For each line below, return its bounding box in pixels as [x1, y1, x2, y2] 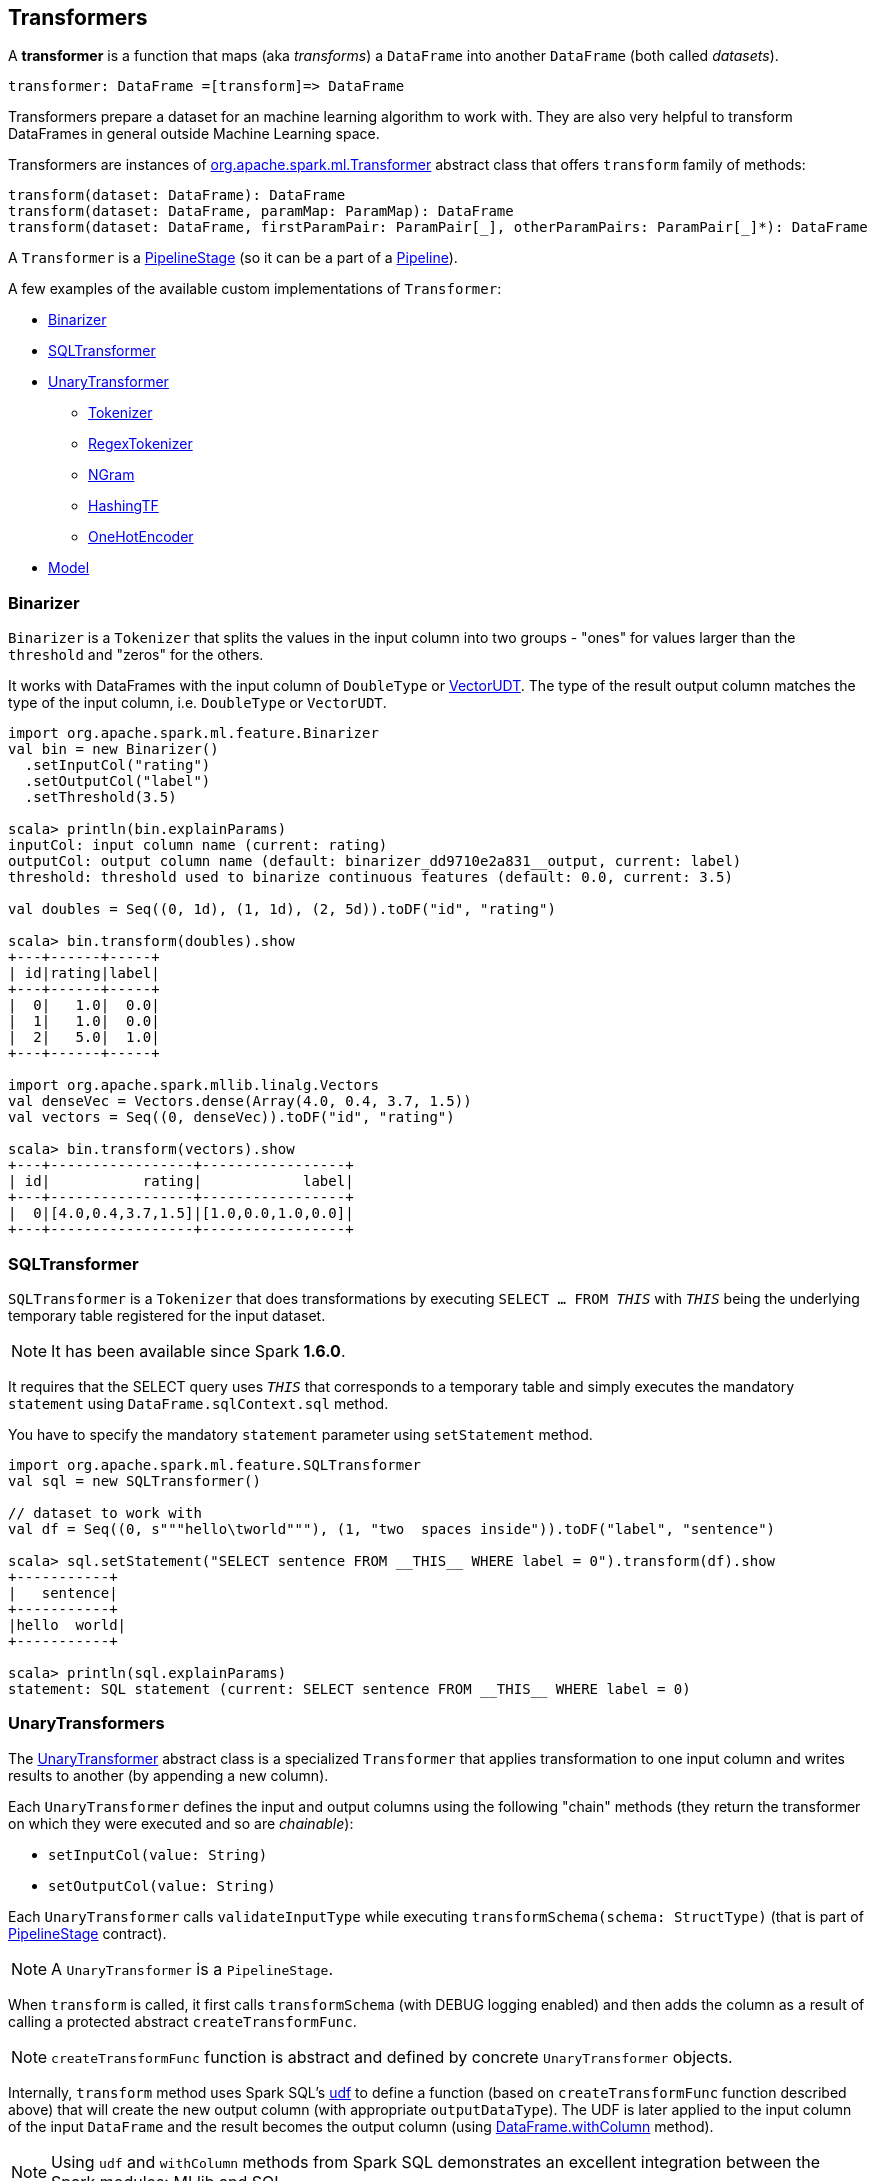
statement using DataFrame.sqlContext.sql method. [8, 1394, 389, 1412]
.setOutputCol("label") [24, 773, 211, 790]
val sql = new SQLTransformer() [8, 1472, 261, 1489]
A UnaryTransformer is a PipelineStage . [51, 1958, 334, 1979]
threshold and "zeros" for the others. [8, 646, 264, 664]
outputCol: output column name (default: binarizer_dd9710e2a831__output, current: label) [8, 853, 742, 870]
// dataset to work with [8, 1504, 202, 1521]
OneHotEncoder [88, 528, 194, 546]
